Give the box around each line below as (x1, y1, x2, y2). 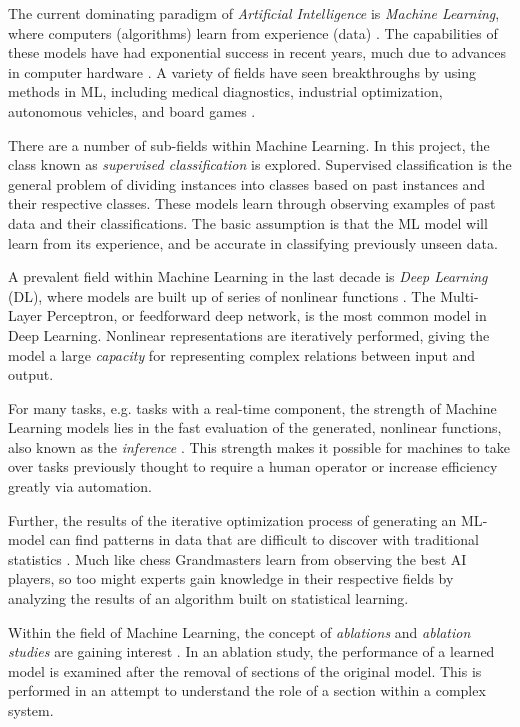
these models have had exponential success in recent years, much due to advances (8, 42, 506, 63)
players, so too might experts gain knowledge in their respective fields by (8, 568, 454, 589)
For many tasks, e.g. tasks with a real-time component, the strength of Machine (8, 397, 497, 418)
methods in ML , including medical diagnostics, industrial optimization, (8, 81, 443, 102)
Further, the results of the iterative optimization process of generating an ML (8, 509, 483, 530)
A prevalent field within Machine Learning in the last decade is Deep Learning (8, 266, 488, 287)
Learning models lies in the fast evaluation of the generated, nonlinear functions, (8, 417, 502, 438)
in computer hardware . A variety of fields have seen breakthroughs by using (8, 61, 476, 82)
